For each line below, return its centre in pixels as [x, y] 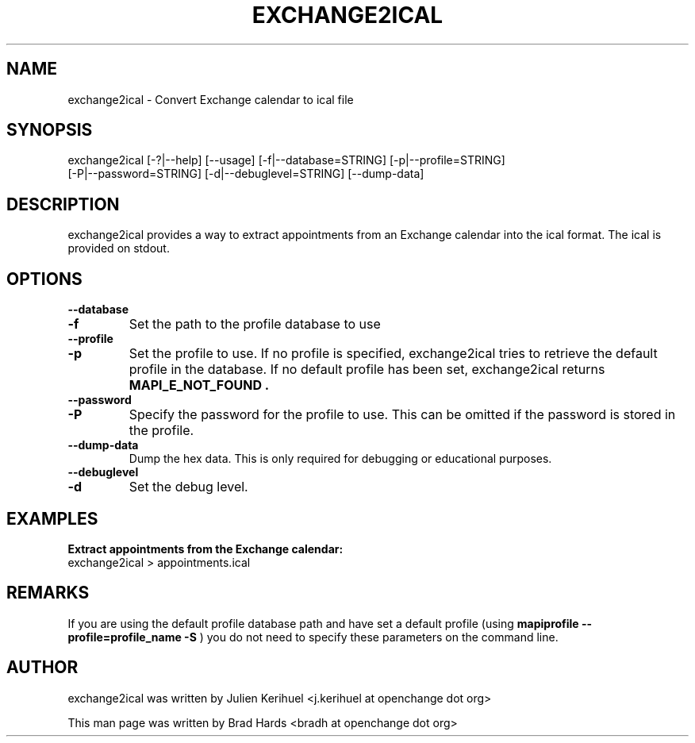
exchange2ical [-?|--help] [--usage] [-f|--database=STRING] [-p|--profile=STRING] [286, 160]
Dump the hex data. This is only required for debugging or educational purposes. [340, 459]
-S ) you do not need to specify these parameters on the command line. [371, 637]
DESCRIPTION [63, 204]
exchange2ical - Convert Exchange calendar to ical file [211, 99]
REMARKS [48, 593]
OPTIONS [44, 279]
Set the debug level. [188, 487]
